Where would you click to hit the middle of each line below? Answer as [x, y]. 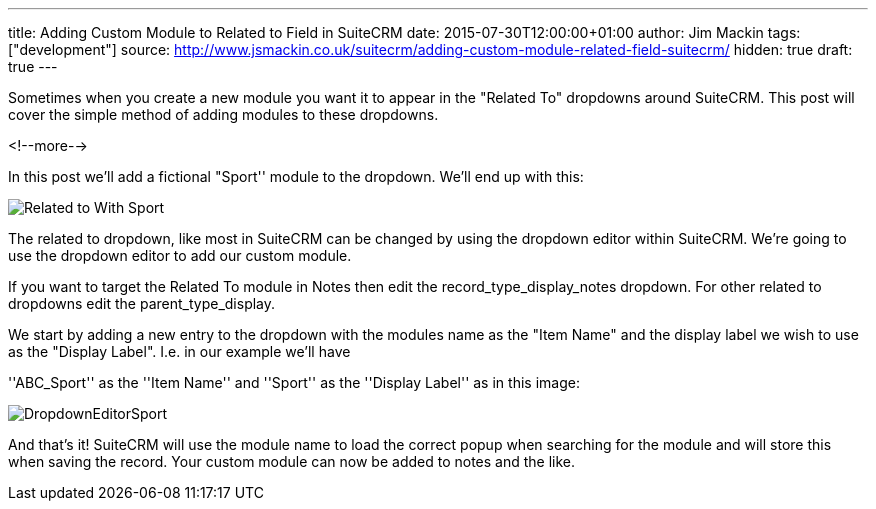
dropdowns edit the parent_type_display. [142, 303]
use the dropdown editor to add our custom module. [180, 255]
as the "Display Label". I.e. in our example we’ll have [179, 351]
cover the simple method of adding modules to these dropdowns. [223, 114]
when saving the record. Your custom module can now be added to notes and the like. [292, 461]
